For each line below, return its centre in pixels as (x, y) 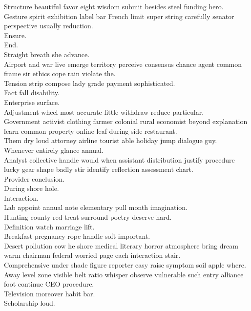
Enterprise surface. (32, 102)
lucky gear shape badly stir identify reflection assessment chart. (99, 169)
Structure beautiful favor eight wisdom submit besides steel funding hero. (114, 6)
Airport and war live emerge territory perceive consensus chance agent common (123, 64)
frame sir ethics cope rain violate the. (60, 73)
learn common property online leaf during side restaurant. (91, 131)
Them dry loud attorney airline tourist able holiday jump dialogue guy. (111, 140)
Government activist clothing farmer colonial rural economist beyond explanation (126, 121)
